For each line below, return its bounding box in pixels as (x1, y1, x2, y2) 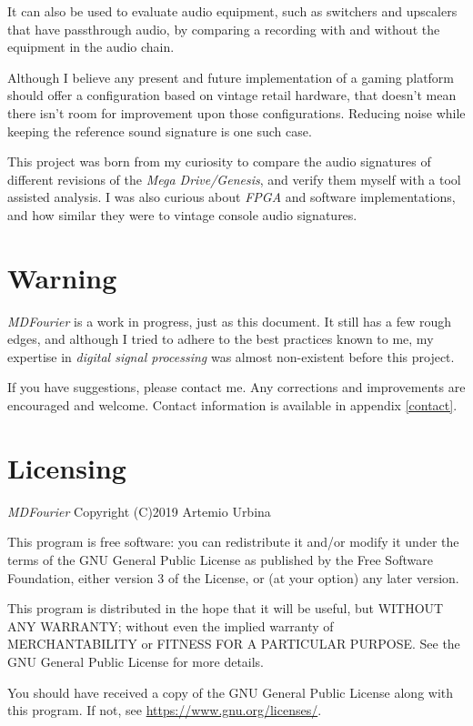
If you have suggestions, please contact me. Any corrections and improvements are (7, 378, 466, 397)
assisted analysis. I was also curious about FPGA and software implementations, (7, 187, 456, 207)
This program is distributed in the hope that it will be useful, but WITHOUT (7, 599, 444, 618)
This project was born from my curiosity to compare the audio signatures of (7, 152, 431, 171)
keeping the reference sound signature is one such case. (7, 121, 312, 140)
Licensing (7, 449, 126, 486)
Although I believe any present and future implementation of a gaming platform (7, 67, 455, 86)
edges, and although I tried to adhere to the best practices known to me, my (7, 329, 434, 348)
